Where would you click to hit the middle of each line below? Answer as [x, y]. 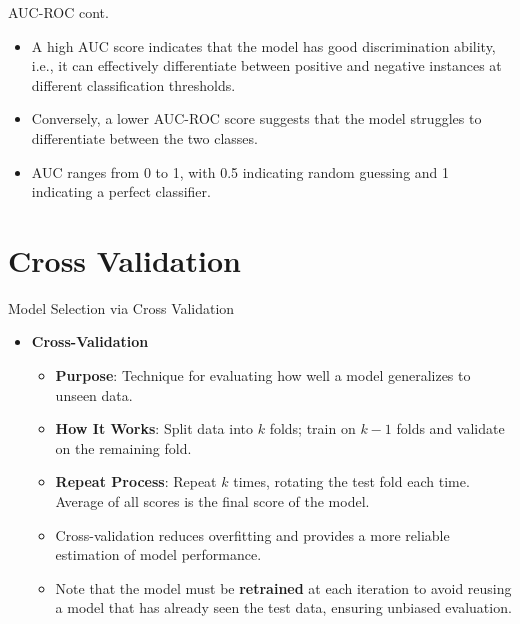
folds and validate [450, 428]
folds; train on [312, 428]
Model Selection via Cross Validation [121, 307]
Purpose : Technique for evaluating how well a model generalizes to [263, 375]
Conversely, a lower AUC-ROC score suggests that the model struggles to [256, 118]
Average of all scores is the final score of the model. [212, 501]
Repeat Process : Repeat [136, 481]
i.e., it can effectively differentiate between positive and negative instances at [266, 65]
